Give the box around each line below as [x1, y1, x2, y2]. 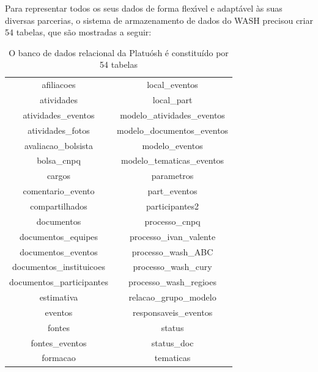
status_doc [151, 336, 194, 349]
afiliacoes [42, 78, 76, 91]
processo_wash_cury [133, 260, 212, 273]
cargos [46, 169, 71, 182]
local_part [152, 93, 193, 106]
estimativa [39, 291, 78, 304]
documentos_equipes [19, 230, 98, 243]
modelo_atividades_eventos [120, 108, 225, 121]
